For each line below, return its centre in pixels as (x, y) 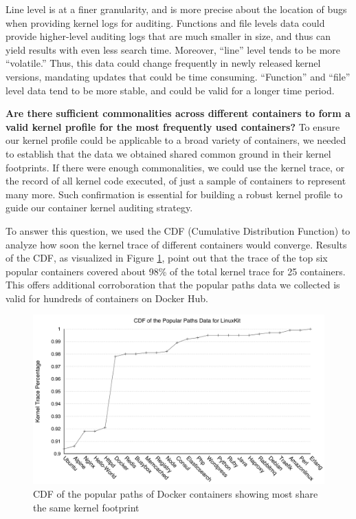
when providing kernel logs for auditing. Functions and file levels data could (165, 22)
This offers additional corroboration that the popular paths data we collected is (173, 285)
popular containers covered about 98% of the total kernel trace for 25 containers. (176, 271)
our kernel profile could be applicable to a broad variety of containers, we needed (176, 140)
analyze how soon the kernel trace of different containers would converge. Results (176, 244)
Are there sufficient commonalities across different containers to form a (178, 113)
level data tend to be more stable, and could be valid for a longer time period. (170, 90)
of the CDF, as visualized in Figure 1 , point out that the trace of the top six (167, 258)
